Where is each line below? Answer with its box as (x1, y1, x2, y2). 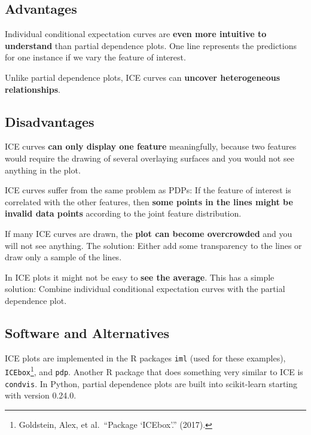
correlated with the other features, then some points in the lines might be (5, 195, 293, 208)
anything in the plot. (5, 163, 81, 176)
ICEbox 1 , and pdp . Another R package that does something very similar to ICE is (5, 364, 303, 378)
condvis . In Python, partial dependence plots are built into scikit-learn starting (5, 377, 298, 390)
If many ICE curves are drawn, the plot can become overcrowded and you (5, 227, 292, 239)
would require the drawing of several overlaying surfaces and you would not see (5, 151, 294, 164)
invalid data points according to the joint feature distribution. (5, 207, 242, 220)
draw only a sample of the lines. (5, 251, 122, 263)
